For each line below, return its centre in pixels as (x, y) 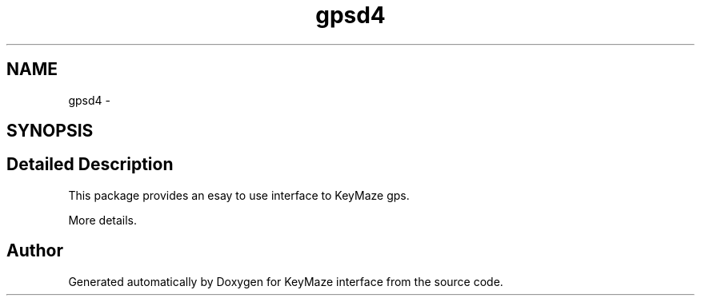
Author (35, 251)
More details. (103, 220)
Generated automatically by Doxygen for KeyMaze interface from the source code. (286, 281)
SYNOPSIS (50, 131)
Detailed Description (90, 165)
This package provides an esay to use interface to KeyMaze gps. (239, 195)
